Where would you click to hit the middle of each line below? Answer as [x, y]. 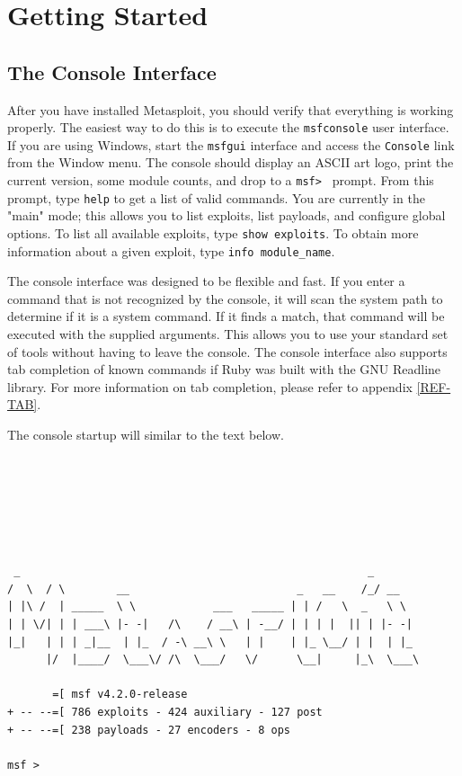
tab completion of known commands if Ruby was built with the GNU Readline [224, 369]
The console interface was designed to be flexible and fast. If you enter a [206, 281]
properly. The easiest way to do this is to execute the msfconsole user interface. [228, 127]
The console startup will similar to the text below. [146, 435]
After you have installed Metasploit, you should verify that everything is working [231, 109]
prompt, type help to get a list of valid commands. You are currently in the [216, 197]
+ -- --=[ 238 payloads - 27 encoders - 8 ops [149, 730]
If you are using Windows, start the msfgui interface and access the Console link [231, 144]
